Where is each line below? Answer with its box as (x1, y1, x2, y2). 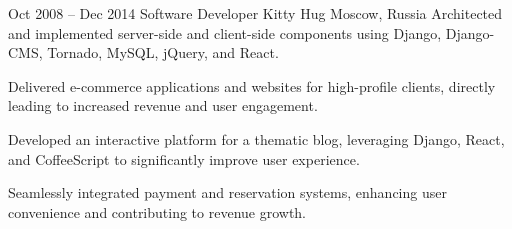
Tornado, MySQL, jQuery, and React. (47, 42, 279, 63)
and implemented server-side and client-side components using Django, (8, 22, 442, 43)
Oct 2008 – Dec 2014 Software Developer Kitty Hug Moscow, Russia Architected (8, 3, 503, 23)
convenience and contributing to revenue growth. (8, 201, 307, 222)
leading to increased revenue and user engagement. (8, 95, 318, 116)
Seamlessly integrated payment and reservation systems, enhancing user (8, 182, 447, 203)
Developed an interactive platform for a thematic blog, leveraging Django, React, (8, 128, 505, 149)
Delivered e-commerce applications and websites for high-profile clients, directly (8, 75, 496, 96)
